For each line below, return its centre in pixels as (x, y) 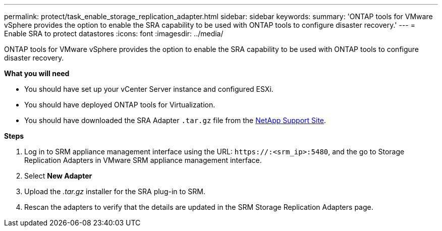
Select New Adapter (58, 176)
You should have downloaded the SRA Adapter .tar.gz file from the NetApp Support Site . (175, 120)
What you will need (37, 73)
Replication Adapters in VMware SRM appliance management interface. (143, 160)
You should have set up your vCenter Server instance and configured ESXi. (149, 89)
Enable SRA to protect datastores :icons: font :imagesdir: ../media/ (114, 34)
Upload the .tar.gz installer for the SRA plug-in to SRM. (115, 191)
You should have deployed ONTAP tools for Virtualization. (120, 105)
